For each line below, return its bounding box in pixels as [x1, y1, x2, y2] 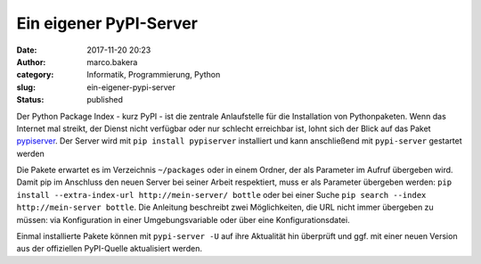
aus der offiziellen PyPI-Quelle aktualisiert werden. [16, 243, 202, 254]
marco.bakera [86, 56, 138, 67]
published [86, 95, 124, 105]
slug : [16, 81, 36, 93]
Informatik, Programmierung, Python [86, 70, 221, 80]
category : [16, 70, 54, 80]
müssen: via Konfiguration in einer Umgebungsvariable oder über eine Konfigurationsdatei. [16, 214, 351, 225]
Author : [16, 56, 46, 67]
